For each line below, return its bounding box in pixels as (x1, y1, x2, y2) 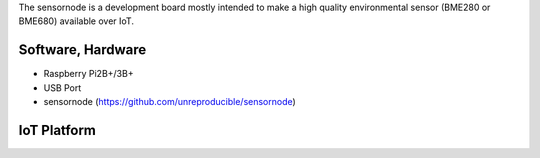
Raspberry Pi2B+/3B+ (43, 68, 134, 80)
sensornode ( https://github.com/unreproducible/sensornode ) (43, 96, 297, 108)
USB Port (43, 81, 82, 94)
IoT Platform (18, 121, 97, 139)
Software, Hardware (18, 41, 147, 59)
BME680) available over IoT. (18, 15, 135, 27)
